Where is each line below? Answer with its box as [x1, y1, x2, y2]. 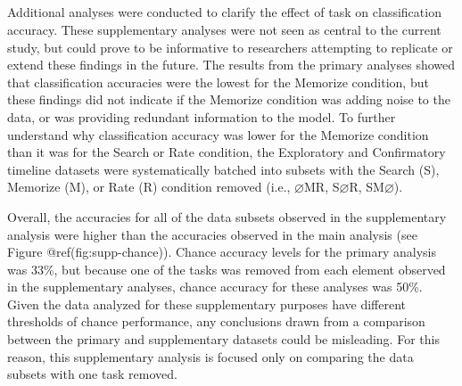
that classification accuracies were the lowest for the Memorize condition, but [7, 72, 429, 91]
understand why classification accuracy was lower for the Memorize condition [7, 125, 429, 144]
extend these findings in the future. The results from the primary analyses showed [7, 55, 456, 74]
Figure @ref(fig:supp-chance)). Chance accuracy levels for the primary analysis [7, 242, 437, 261]
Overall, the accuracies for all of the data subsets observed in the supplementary [7, 207, 447, 226]
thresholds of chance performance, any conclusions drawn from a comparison [7, 312, 425, 331]
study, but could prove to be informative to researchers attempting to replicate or [7, 37, 453, 56]
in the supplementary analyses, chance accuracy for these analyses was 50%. [7, 277, 423, 296]
